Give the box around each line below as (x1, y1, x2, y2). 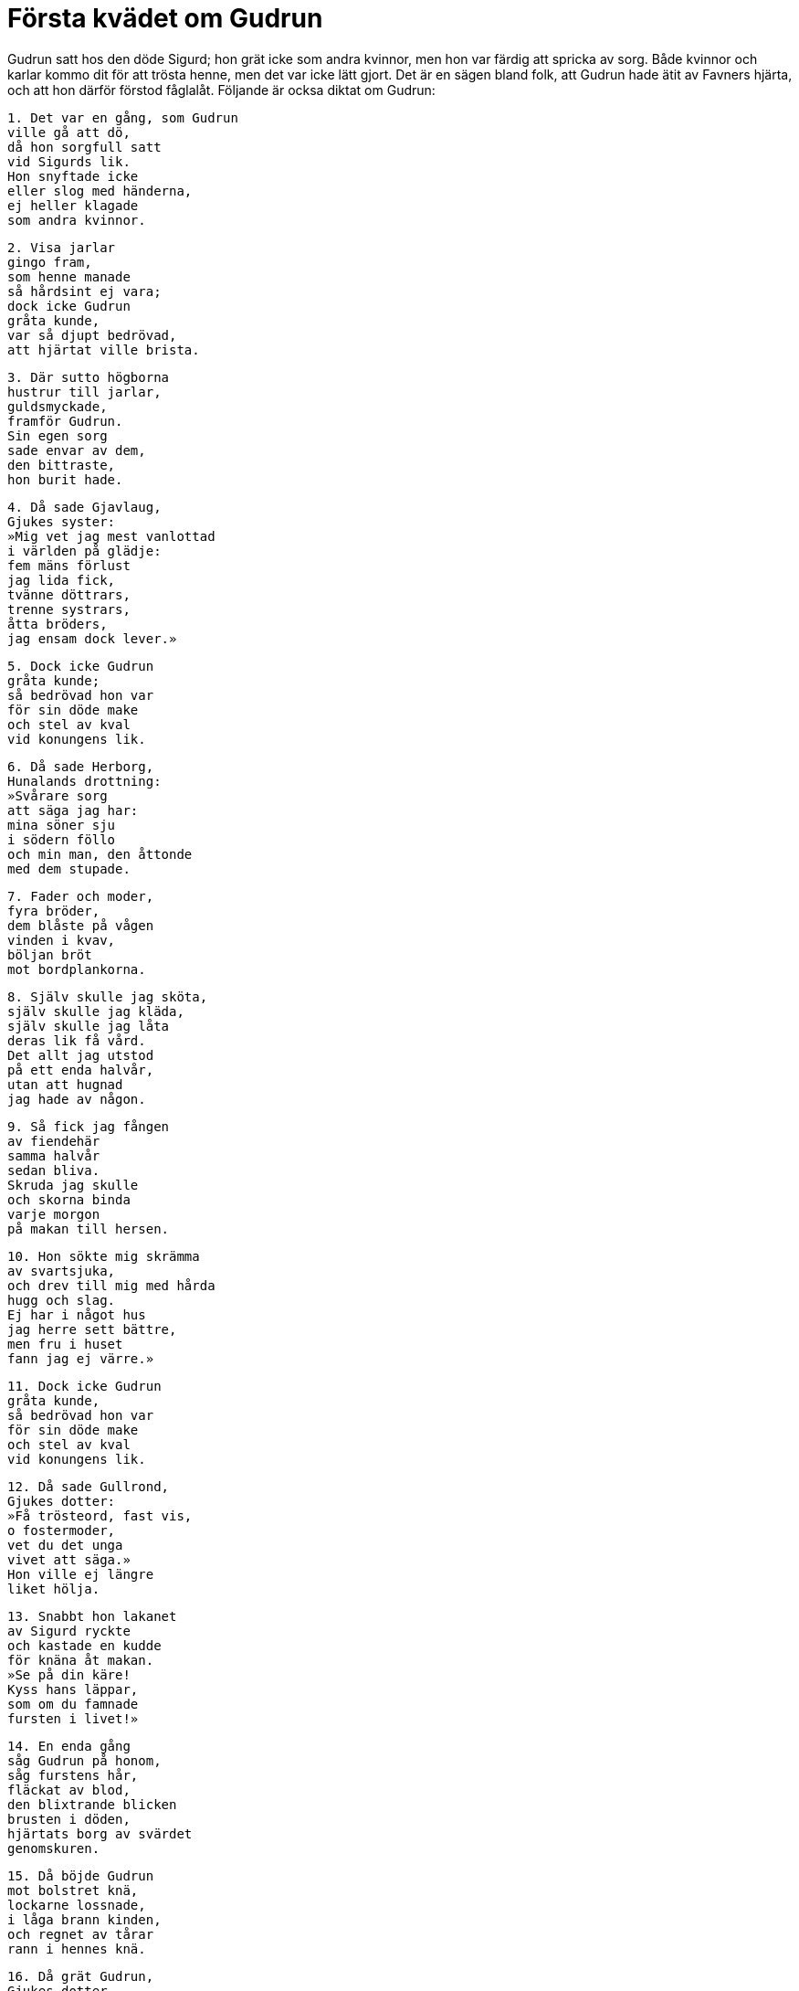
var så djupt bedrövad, (7, 327, 177, 343)
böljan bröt (7, 947, 92, 962)
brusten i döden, (7, 1811, 131, 1827)
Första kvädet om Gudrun (7, 3, 323, 34)
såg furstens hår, (7, 1767, 139, 1783)
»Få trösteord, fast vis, (7, 1508, 193, 1523)
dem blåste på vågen (7, 917, 154, 933)
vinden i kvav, (7, 932, 116, 948)
